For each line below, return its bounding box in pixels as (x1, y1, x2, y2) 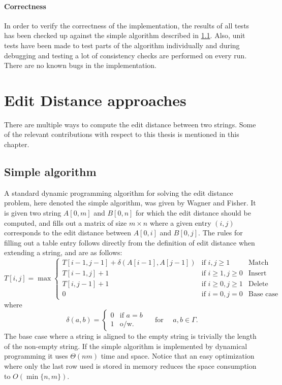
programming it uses (4, 351, 68, 361)
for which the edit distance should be (136, 207, 251, 218)
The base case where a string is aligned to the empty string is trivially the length (4, 331, 257, 341)
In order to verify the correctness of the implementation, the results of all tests (4, 20, 249, 30)
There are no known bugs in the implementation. (4, 60, 156, 71)
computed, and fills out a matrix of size (4, 217, 127, 228)
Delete (248, 281, 268, 288)
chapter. (4, 139, 29, 150)
